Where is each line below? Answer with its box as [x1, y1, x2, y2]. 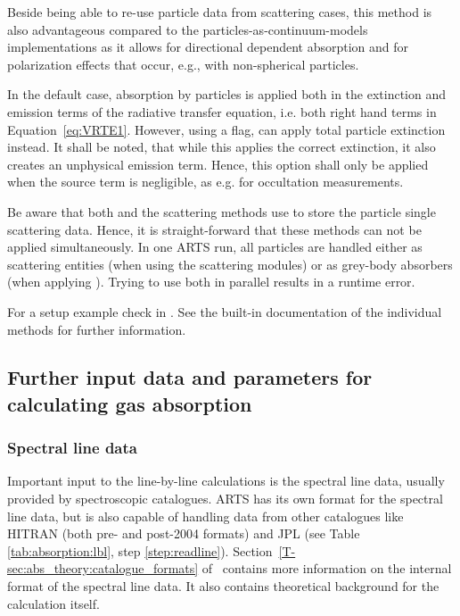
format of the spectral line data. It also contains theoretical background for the [7, 577, 439, 595]
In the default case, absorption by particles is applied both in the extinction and [7, 85, 446, 104]
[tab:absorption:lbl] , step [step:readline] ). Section [7, 541, 273, 560]
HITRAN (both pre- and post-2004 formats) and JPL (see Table [7, 524, 360, 543]
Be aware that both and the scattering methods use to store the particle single [7, 202, 436, 221]
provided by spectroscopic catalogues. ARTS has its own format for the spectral [7, 489, 443, 508]
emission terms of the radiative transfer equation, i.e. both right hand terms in [7, 102, 437, 121]
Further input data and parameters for [7, 363, 373, 391]
